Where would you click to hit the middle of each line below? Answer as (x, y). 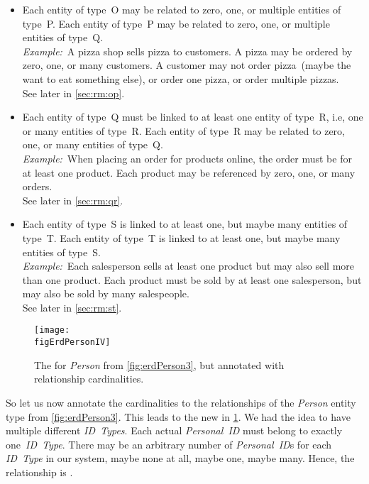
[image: (52, 330)
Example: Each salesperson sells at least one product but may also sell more (188, 266)
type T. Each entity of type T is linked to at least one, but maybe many (181, 237)
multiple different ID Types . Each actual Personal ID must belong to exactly (174, 430)
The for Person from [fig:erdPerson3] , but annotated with (159, 364)
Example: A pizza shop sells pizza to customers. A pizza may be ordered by (187, 51)
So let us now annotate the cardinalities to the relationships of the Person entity (181, 402)
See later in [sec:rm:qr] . (73, 200)
